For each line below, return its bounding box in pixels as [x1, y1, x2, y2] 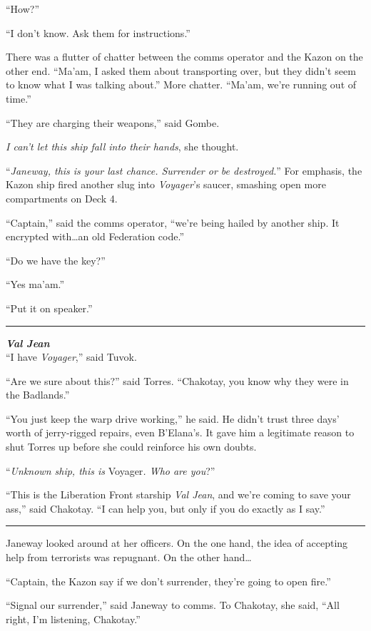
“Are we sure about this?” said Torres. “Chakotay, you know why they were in [6, 373, 349, 388]
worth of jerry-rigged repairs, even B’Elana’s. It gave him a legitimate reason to [6, 425, 355, 440]
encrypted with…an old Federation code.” [6, 229, 185, 244]
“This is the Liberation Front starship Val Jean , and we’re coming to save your [6, 487, 351, 502]
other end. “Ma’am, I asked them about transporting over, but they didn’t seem [6, 63, 356, 78]
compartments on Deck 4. [6, 190, 118, 205]
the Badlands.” [6, 387, 70, 402]
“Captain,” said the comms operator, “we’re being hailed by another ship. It [6, 215, 340, 230]
